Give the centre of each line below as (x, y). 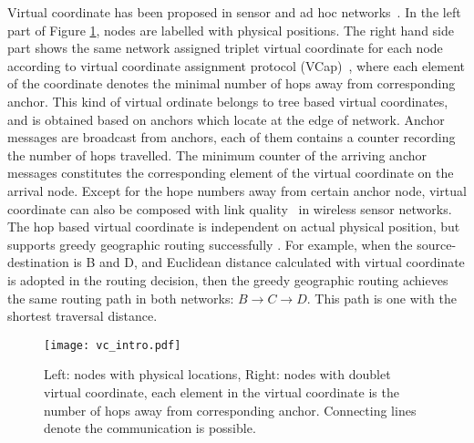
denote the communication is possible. (150, 428)
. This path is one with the (382, 298)
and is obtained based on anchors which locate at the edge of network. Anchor (226, 119)
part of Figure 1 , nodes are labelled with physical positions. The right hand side (231, 30)
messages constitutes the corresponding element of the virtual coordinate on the (231, 173)
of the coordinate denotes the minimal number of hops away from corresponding (232, 83)
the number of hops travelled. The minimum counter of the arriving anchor (217, 155)
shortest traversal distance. (82, 316)
